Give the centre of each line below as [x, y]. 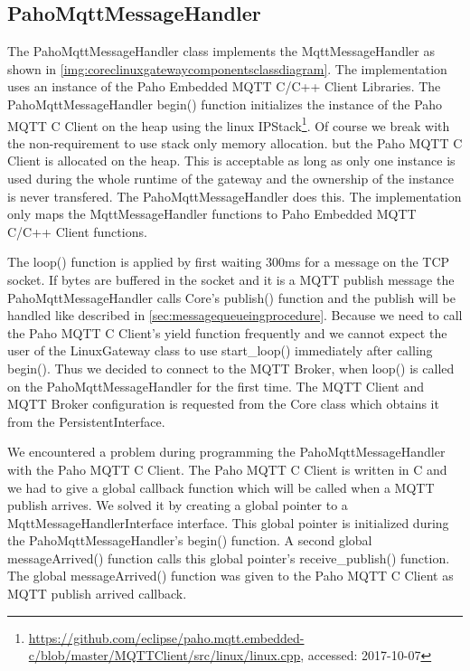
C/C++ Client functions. [77, 231]
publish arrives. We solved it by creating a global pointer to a [178, 505]
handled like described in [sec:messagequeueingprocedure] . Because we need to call [235, 315]
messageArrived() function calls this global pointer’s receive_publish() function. [229, 558]
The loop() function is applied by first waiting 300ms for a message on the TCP [229, 262]
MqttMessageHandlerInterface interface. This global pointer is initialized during [228, 522]
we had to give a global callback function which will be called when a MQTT [221, 487]
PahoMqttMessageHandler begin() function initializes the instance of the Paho [225, 104]
